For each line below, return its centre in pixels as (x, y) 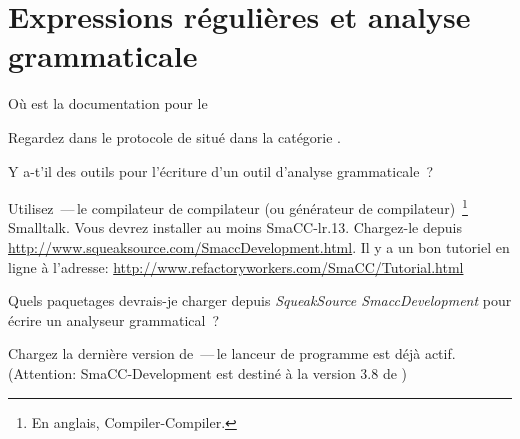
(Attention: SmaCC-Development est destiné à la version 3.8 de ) (208, 372)
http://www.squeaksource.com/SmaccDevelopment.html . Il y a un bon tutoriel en (259, 246)
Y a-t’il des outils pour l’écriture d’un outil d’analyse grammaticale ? (221, 170)
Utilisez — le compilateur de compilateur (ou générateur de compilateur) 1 (238, 206)
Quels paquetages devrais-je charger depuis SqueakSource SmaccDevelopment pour (260, 300)
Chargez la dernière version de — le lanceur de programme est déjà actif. (232, 353)
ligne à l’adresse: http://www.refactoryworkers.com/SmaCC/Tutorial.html (236, 266)
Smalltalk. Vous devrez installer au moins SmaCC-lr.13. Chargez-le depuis (235, 227)
